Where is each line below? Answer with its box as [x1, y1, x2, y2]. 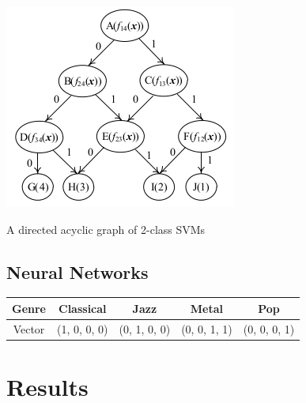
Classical [59, 299, 107, 316]
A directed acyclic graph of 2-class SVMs [6, 220, 206, 237]
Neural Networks [6, 259, 149, 284]
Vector [13, 320, 45, 337]
